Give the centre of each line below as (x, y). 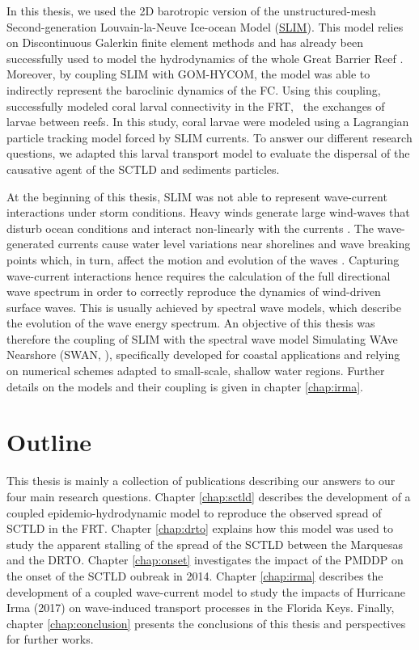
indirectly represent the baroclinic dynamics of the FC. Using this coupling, (194, 89)
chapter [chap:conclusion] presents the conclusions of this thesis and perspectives (206, 623)
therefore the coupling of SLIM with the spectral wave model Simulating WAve (202, 338)
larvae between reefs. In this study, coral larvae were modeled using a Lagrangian (208, 122)
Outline (49, 442)
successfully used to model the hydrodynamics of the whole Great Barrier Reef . (205, 58)
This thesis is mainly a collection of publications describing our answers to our (201, 481)
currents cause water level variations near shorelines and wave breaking (234, 244)
